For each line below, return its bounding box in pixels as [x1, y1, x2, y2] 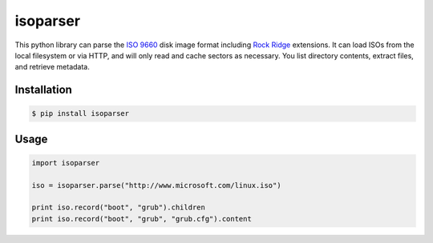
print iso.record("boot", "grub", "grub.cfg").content [31, 214, 252, 223]
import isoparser [31, 158, 100, 167]
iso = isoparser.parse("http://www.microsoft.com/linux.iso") [31, 181, 281, 189]
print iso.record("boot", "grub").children [31, 203, 206, 212]
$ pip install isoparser [31, 109, 130, 118]
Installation [14, 83, 72, 97]
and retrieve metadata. [14, 62, 90, 72]
